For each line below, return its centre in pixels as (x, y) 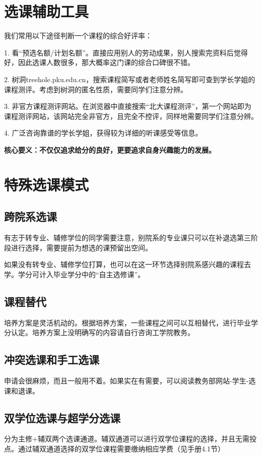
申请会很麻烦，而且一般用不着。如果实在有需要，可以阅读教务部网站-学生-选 (130, 381)
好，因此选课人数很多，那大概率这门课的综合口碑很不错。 (99, 62)
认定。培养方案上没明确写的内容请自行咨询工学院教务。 (103, 332)
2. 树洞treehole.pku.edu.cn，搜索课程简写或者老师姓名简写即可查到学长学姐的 (130, 79)
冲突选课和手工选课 (52, 360)
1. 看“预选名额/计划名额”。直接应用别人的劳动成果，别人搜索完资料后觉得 (126, 52)
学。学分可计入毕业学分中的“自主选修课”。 (75, 274)
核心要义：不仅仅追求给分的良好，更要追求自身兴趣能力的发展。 (110, 149)
